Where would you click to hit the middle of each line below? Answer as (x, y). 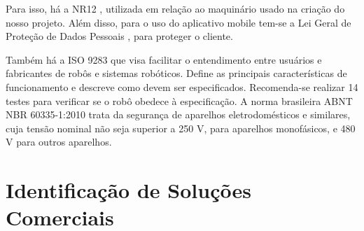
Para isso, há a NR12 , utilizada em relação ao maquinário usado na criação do (175, 8)
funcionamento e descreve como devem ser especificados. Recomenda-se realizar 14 (182, 86)
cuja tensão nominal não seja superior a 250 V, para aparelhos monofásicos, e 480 (181, 128)
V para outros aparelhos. (59, 142)
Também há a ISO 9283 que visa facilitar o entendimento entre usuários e (164, 59)
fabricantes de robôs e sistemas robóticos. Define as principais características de (176, 73)
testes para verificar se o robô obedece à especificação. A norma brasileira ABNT (179, 100)
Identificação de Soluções (128, 190)
